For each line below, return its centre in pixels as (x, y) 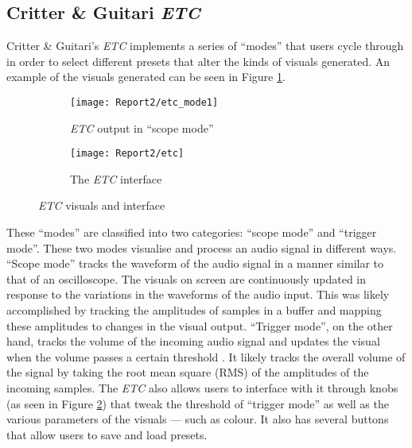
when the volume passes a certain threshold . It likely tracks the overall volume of (206, 356)
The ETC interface (116, 178)
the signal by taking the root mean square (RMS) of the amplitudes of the (188, 372)
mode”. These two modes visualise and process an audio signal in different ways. (202, 247)
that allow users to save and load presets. (107, 434)
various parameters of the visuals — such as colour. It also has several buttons (198, 419)
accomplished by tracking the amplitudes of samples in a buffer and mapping (194, 310)
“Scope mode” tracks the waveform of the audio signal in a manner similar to (195, 263)
